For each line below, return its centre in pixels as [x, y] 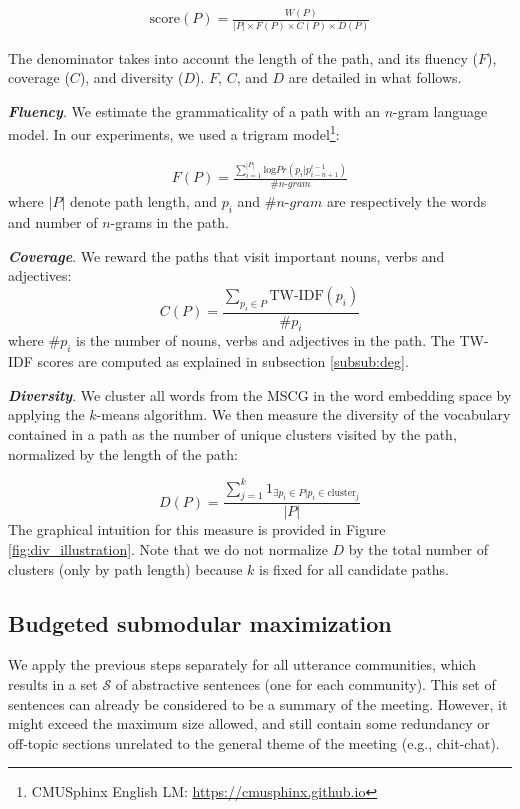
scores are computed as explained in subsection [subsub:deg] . [223, 361]
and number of [53, 222]
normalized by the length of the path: [123, 453]
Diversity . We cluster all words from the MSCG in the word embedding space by [260, 394]
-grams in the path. [169, 222]
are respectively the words [406, 201]
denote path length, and [143, 201]
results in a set [53, 684]
